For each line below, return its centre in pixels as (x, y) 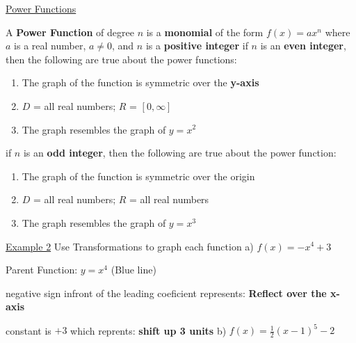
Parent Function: (42, 270)
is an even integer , (303, 46)
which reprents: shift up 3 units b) (148, 330)
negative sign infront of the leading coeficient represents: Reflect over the (166, 293)
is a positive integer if (197, 46)
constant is (29, 330)
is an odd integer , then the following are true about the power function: (180, 153)
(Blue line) (133, 270)
